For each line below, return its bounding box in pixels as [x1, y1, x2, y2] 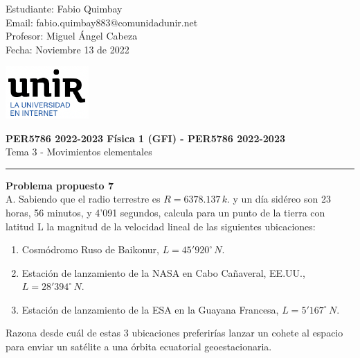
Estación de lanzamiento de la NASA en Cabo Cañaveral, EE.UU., [21, 265, 305, 280]
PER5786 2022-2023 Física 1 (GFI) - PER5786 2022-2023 [6, 130, 286, 145]
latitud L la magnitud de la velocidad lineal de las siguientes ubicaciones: [6, 219, 316, 233]
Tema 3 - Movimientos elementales [6, 144, 152, 159]
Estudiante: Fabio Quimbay [6, 1, 123, 15]
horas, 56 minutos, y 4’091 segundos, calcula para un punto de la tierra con [6, 205, 325, 219]
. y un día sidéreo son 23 [227, 191, 331, 206]
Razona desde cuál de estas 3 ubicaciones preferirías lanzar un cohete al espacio [6, 325, 343, 340]
